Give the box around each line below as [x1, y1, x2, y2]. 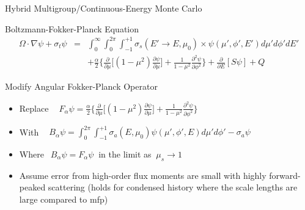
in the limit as [98, 147, 152, 160]
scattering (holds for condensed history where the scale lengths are [48, 181, 298, 194]
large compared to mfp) [19, 192, 108, 205]
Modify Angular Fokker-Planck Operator [5, 80, 158, 93]
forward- [269, 168, 301, 181]
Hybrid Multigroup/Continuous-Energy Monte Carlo [5, 2, 202, 14]
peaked [19, 181, 46, 194]
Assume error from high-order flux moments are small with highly [19, 168, 266, 181]
